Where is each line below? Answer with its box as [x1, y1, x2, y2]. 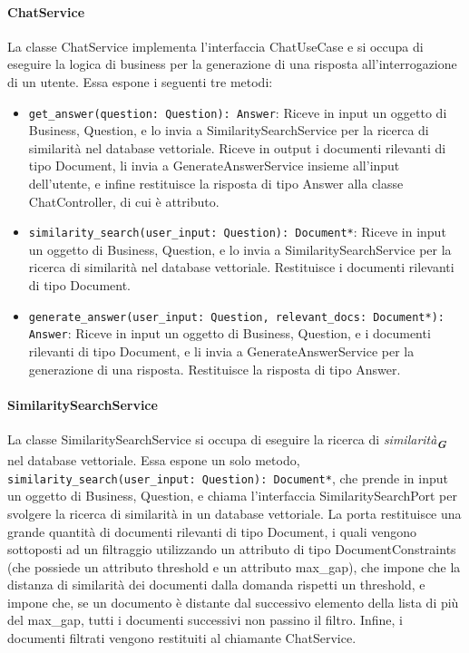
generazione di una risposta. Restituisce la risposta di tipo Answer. [28, 359, 401, 378]
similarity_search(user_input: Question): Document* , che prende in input [7, 468, 448, 487]
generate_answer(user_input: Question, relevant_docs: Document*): [28, 310, 445, 324]
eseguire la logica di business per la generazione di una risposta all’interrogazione [7, 54, 457, 73]
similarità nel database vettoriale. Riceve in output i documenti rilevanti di [28, 138, 446, 157]
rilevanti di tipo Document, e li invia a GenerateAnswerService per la [28, 341, 415, 360]
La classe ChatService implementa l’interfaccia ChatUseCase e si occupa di [7, 36, 424, 55]
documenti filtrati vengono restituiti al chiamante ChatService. [7, 629, 357, 648]
